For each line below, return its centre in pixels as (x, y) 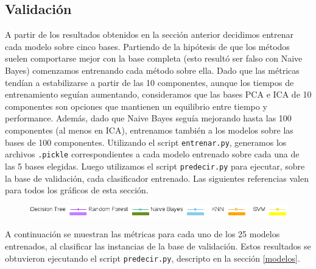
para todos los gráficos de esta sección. (77, 190)
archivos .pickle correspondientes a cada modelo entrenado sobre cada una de (152, 154)
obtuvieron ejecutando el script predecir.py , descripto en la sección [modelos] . (153, 258)
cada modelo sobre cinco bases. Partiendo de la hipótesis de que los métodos (147, 46)
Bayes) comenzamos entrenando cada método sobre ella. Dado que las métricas (152, 70)
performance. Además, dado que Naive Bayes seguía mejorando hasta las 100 (148, 118)
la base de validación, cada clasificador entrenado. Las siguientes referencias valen (157, 178)
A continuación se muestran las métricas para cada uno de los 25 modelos (142, 234)
